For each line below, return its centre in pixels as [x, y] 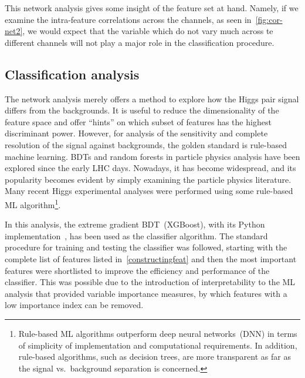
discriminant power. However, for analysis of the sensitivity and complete [136, 133]
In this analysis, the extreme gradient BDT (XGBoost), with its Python [135, 224]
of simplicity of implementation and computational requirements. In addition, [158, 345]
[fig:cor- [269, 19]
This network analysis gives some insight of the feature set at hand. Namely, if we [152, 8]
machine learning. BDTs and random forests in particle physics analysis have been [152, 156]
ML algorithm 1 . [33, 203]
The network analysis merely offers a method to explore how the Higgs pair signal [152, 98]
